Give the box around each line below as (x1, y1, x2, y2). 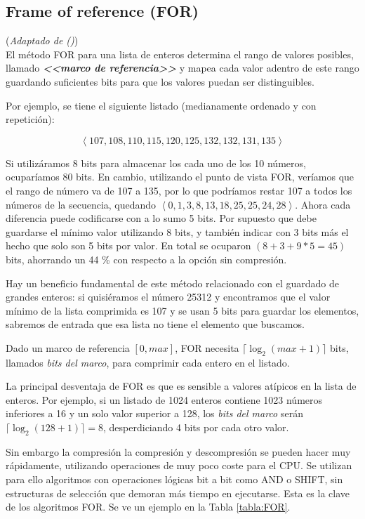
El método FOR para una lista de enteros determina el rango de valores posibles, (6, 46, 354, 61)
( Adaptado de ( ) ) (6, 33, 79, 48)
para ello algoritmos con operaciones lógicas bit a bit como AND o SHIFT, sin (6, 472, 343, 487)
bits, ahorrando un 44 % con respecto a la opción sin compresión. (6, 251, 287, 266)
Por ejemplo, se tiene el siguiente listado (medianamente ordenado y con (6, 98, 317, 112)
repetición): (6, 112, 55, 126)
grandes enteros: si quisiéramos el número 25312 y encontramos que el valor (6, 289, 331, 304)
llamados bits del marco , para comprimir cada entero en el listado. (6, 355, 290, 369)
